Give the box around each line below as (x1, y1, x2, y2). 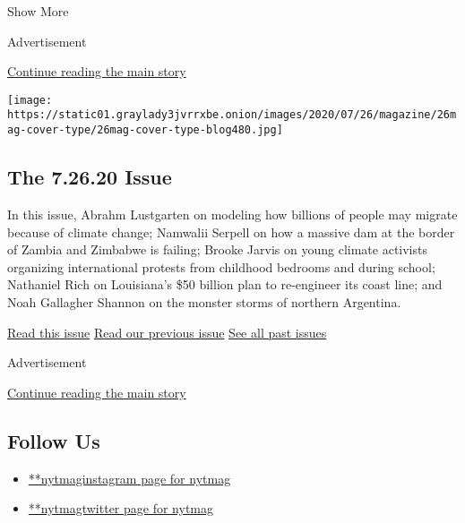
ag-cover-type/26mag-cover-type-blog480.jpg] (7, 124, 283, 137)
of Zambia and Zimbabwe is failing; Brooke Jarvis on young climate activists (7, 240, 427, 259)
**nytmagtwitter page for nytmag (28, 499, 213, 518)
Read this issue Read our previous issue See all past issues (7, 322, 327, 341)
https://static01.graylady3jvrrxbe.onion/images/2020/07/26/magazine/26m (7, 108, 457, 122)
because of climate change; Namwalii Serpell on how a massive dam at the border (7, 222, 455, 241)
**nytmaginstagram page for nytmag (28, 468, 231, 487)
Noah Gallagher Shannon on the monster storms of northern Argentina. (7, 292, 401, 311)
